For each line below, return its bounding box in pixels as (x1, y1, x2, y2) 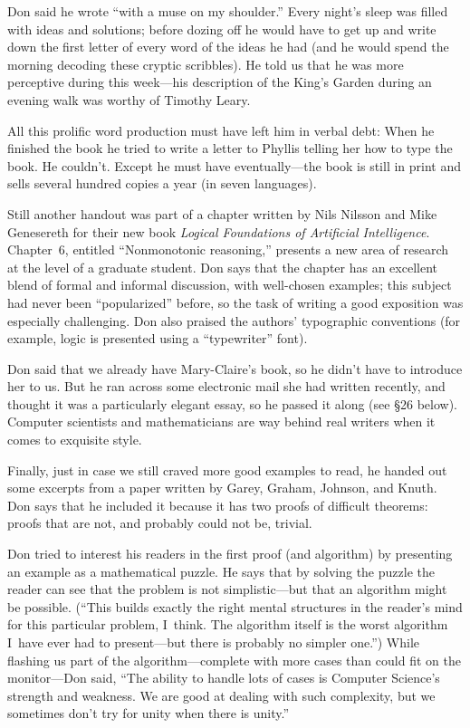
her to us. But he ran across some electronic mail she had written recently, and (7, 377, 446, 396)
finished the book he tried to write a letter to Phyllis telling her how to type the (7, 139, 453, 158)
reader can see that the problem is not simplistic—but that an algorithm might (7, 580, 447, 599)
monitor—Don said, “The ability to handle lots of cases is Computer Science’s (7, 668, 440, 687)
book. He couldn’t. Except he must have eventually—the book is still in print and (7, 156, 462, 175)
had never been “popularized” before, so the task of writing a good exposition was (7, 292, 464, 311)
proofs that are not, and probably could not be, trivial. (7, 513, 312, 532)
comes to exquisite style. (7, 430, 142, 449)
